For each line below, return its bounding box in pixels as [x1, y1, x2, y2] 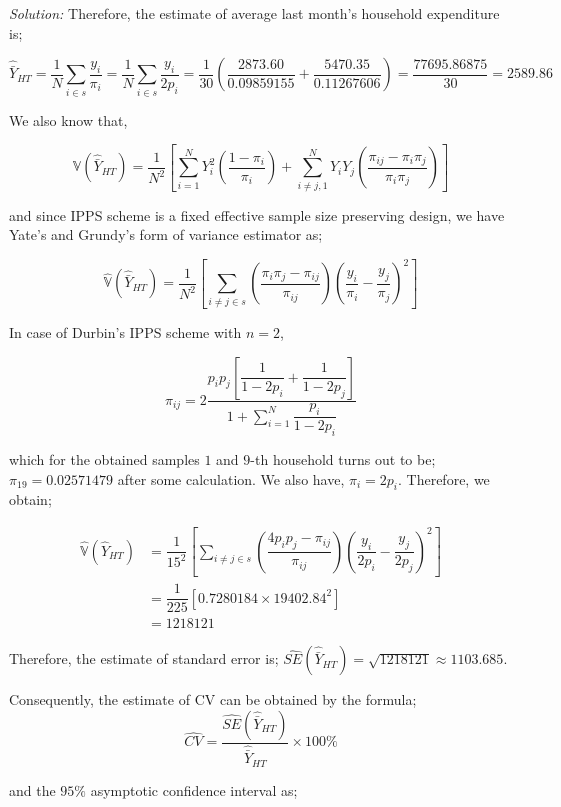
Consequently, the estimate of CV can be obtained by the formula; [9, 689, 417, 710]
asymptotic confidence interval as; [90, 779, 298, 800]
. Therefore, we [398, 468, 490, 489]
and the [9, 779, 56, 800]
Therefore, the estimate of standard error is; [9, 648, 279, 669]
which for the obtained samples [9, 449, 200, 470]
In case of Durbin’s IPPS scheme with [9, 321, 242, 342]
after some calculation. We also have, [117, 468, 345, 489]
